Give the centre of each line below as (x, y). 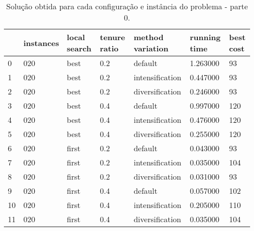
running (205, 37)
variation (151, 48)
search (79, 48)
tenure (113, 37)
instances (41, 43)
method (148, 37)
